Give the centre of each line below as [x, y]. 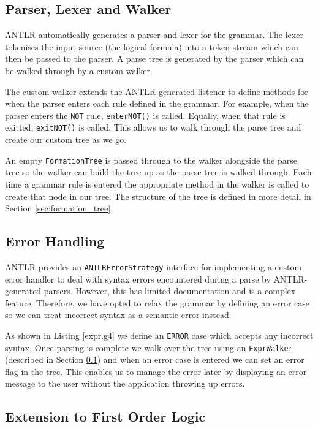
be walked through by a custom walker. [79, 70]
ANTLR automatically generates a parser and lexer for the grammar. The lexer [154, 35]
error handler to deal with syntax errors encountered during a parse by [138, 279]
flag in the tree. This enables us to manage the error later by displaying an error [156, 371]
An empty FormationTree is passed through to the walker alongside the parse [151, 160]
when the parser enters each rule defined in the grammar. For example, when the [157, 103]
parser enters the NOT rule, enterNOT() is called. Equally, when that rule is [145, 115]
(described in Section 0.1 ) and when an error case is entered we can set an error [155, 359]
